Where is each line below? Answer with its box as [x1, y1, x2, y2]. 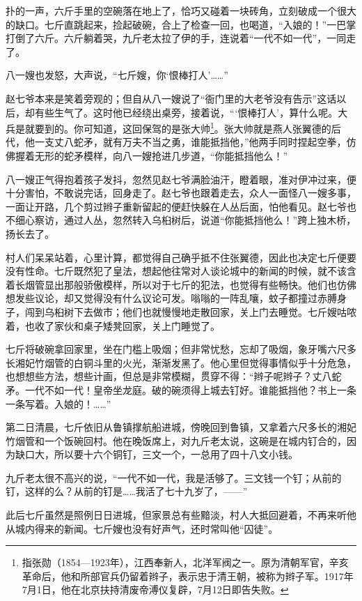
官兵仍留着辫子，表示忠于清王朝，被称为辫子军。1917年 [100, 568, 354, 583]
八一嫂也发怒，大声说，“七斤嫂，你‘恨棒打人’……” [6, 68, 228, 82]
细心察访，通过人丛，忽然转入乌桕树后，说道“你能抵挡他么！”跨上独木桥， [15, 213, 356, 227]
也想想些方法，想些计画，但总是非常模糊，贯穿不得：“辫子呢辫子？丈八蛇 [6, 369, 342, 383]
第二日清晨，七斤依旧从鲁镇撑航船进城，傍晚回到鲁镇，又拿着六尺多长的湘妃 [6, 420, 356, 434]
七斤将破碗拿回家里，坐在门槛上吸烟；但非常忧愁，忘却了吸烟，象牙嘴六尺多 [6, 342, 356, 356]
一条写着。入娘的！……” [6, 396, 111, 411]
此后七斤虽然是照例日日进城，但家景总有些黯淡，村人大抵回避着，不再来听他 [6, 508, 356, 522]
